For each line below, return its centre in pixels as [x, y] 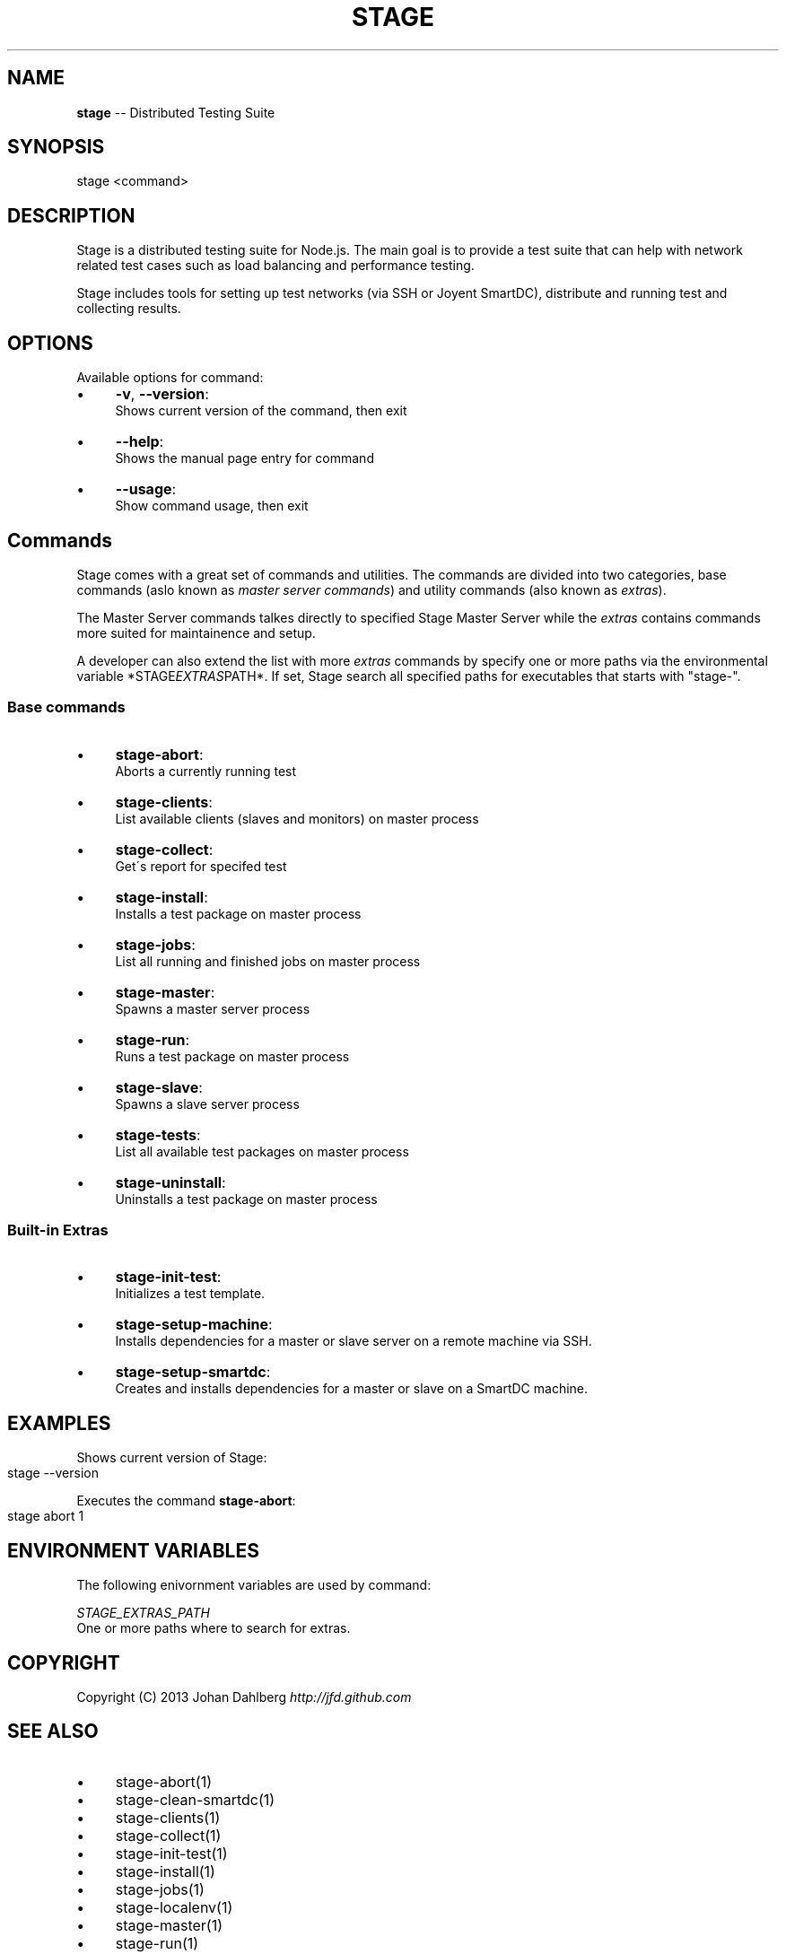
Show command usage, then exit [212, 506]
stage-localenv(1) [174, 1907]
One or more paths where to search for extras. [214, 1628]
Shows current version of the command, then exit [261, 411]
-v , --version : [162, 394]
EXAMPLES [59, 1423]
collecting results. [129, 309]
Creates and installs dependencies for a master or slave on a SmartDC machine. [352, 1389]
